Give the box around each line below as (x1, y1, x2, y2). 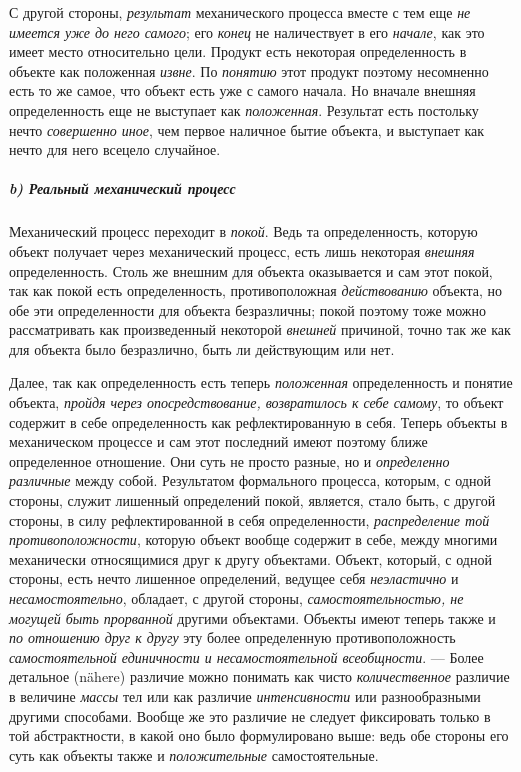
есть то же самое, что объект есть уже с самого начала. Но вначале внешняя (9, 80, 476, 101)
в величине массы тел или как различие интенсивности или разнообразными (9, 685, 481, 706)
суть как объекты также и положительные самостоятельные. (9, 744, 379, 765)
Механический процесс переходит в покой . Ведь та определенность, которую (9, 221, 478, 242)
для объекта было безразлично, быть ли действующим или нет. (9, 338, 395, 359)
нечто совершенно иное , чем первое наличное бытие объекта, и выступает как (9, 119, 485, 140)
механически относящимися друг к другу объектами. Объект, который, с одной (9, 548, 492, 569)
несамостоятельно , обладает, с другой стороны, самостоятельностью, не (9, 588, 464, 608)
